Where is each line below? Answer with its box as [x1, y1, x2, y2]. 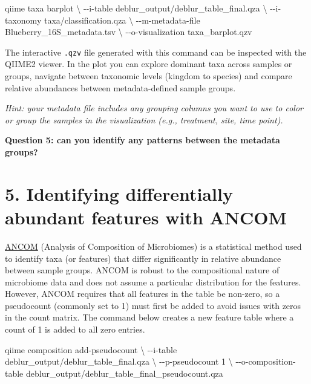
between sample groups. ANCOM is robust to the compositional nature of [5, 264, 280, 276]
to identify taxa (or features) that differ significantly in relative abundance [5, 252, 281, 264]
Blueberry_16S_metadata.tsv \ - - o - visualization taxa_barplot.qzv [5, 25, 252, 38]
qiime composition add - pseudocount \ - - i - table [5, 343, 177, 356]
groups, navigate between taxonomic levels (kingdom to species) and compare [5, 70, 292, 82]
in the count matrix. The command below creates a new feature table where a [5, 311, 294, 324]
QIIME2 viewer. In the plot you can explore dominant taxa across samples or [5, 57, 292, 70]
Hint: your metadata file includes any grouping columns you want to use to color [5, 102, 303, 114]
